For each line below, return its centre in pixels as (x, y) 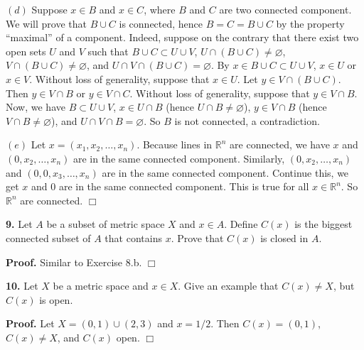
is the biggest (323, 224)
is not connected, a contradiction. (247, 120)
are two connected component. (285, 9)
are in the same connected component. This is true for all (184, 186)
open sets (26, 51)
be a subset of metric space (106, 224)
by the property (310, 23)
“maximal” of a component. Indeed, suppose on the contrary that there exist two (182, 37)
